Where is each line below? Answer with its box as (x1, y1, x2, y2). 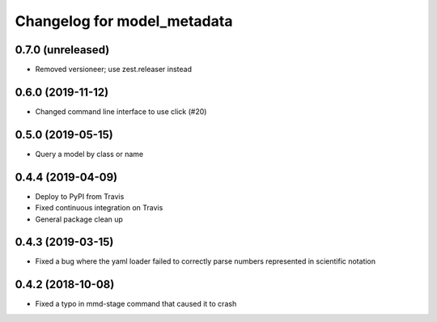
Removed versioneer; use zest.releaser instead (35, 65, 193, 74)
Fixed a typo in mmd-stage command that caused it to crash (35, 299, 237, 309)
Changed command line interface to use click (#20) (35, 106, 207, 117)
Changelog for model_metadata (15, 12, 233, 30)
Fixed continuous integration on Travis (35, 203, 163, 213)
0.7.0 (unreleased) (15, 43, 110, 57)
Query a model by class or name (35, 149, 144, 159)
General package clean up (35, 214, 123, 224)
